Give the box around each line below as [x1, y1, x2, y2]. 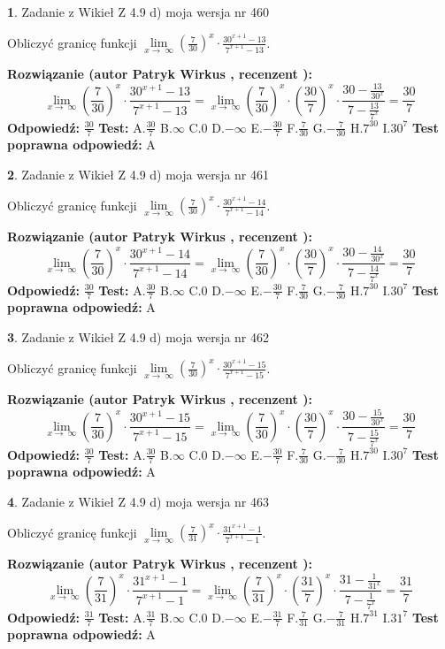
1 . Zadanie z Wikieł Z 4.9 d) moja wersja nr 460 [7, 3, 270, 20]
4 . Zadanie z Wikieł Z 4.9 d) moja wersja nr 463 [7, 492, 270, 510]
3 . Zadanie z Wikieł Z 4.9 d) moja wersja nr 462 [7, 327, 270, 346]
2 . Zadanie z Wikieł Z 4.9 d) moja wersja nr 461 [7, 164, 270, 183]
